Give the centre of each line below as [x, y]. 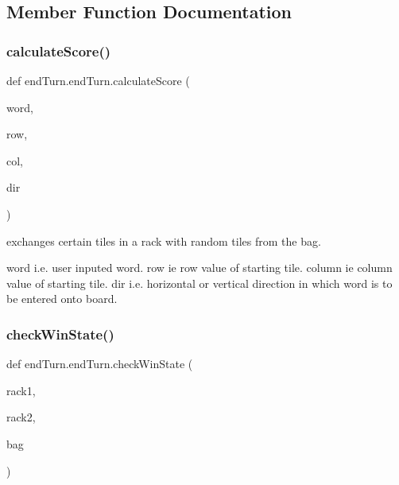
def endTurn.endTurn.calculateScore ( [98, 80]
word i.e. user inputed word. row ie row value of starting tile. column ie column [199, 268]
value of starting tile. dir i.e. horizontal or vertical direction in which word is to [199, 283]
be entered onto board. [62, 299]
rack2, [21, 417]
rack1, [21, 390]
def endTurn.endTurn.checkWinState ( [100, 364]
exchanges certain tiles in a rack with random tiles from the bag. [164, 241]
